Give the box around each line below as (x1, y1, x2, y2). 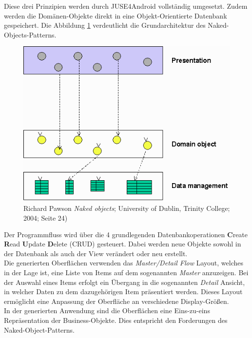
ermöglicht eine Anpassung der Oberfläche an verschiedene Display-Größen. (4, 296, 229, 306)
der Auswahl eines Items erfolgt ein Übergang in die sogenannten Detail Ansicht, (4, 277, 245, 287)
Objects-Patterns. (4, 29, 57, 39)
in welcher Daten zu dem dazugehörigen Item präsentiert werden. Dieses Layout (4, 286, 243, 297)
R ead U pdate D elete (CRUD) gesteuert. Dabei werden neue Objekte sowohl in (4, 239, 241, 249)
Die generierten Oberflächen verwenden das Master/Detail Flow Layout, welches (4, 258, 243, 268)
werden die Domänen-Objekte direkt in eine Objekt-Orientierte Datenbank (4, 10, 227, 20)
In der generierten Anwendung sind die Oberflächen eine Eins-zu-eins (4, 305, 210, 316)
